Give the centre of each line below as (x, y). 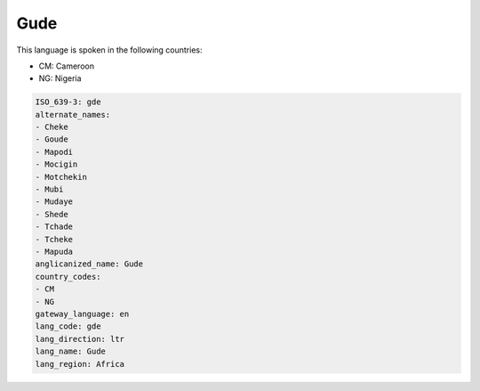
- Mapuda (54, 252)
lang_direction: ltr (80, 339)
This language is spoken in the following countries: (109, 50)
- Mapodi (54, 152)
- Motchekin (61, 177)
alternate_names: (73, 114)
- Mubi (49, 190)
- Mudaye (54, 202)
